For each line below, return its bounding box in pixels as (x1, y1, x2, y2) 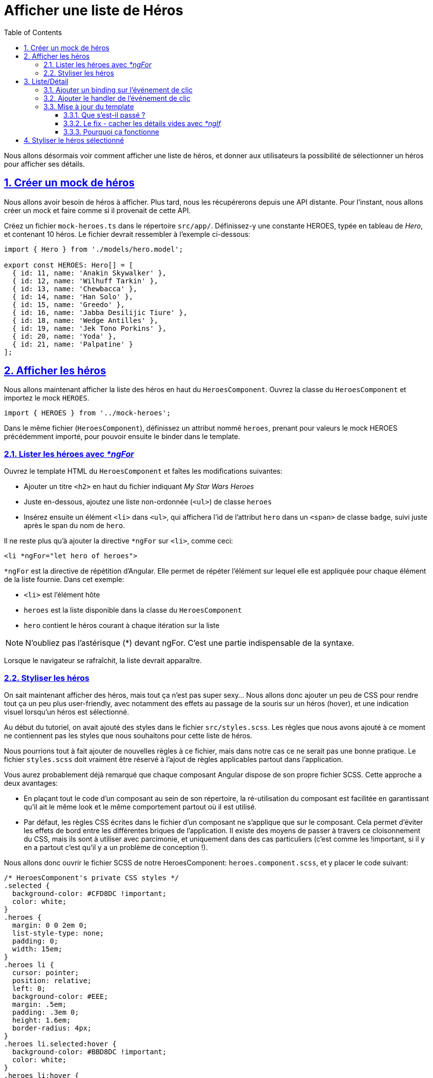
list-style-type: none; (12, 929, 104, 937)
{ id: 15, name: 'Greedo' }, (12, 300, 125, 309)
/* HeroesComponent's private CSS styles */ (4, 873, 179, 882)
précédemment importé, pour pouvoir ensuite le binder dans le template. (4, 432, 240, 441)
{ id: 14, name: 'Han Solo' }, (12, 292, 133, 301)
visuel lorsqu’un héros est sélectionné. (4, 707, 129, 716)
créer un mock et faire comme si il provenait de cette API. (4, 206, 191, 215)
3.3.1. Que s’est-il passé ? (63, 110, 145, 119)
